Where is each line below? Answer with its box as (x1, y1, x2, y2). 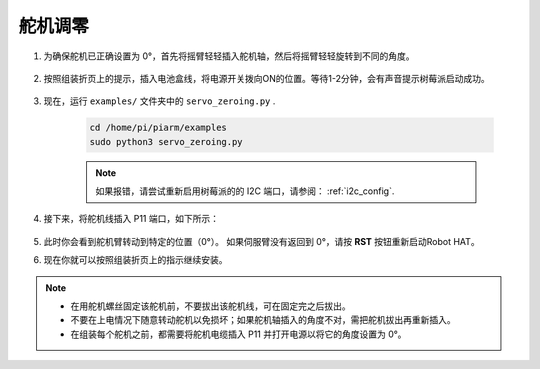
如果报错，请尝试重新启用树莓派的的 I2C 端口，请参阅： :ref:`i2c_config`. (95, 185, 395, 197)
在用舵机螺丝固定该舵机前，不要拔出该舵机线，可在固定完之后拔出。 (70, 300, 351, 312)
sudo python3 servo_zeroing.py (89, 136, 244, 147)
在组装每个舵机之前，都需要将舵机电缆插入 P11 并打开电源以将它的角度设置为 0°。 (70, 328, 407, 340)
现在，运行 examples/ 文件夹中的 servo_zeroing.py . (43, 95, 276, 107)
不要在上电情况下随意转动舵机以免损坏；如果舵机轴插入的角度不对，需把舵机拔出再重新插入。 (70, 314, 456, 326)
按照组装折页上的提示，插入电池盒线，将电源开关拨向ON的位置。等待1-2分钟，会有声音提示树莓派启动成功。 (43, 72, 490, 84)
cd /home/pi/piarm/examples (89, 122, 227, 134)
